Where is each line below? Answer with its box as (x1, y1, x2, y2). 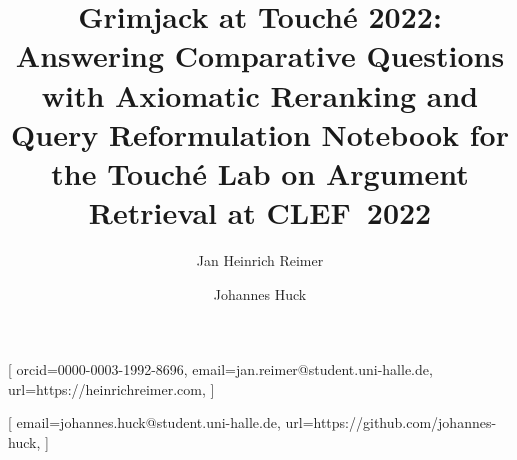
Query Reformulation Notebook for (11, 113, 509, 154)
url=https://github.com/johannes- (285, 412, 497, 433)
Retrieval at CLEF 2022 (88, 192, 432, 233)
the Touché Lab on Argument (51, 152, 469, 193)
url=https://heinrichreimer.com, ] (8, 378, 215, 399)
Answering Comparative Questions (15, 35, 505, 76)
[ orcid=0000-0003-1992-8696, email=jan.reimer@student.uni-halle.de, (8, 359, 433, 380)
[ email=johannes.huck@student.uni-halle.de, (8, 412, 281, 433)
